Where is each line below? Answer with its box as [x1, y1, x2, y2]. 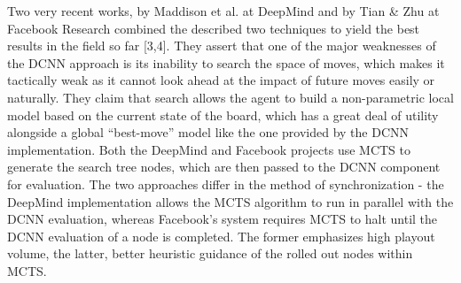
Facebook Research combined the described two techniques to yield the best [7, 19, 420, 37]
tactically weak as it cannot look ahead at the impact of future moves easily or [7, 71, 435, 89]
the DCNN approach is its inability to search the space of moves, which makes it [7, 53, 445, 72]
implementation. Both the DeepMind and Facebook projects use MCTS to [7, 140, 411, 158]
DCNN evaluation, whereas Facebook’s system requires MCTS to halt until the [7, 210, 438, 228]
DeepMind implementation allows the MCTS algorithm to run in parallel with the [7, 192, 454, 210]
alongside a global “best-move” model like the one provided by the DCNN [7, 123, 410, 141]
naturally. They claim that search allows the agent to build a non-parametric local [7, 88, 454, 106]
